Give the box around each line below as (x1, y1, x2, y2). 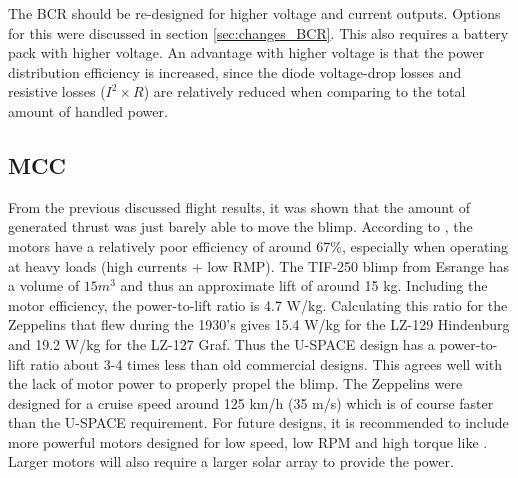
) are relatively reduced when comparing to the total (143, 81, 466, 102)
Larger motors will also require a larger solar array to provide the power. (8, 451, 454, 472)
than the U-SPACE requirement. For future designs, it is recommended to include (8, 412, 509, 433)
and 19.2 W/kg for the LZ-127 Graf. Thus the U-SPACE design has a (8, 333, 435, 354)
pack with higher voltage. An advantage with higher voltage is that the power (8, 42, 485, 63)
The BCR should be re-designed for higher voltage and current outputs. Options (8, 3, 501, 23)
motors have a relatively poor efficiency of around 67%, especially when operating (8, 235, 509, 256)
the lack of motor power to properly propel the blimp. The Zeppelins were (8, 373, 463, 394)
